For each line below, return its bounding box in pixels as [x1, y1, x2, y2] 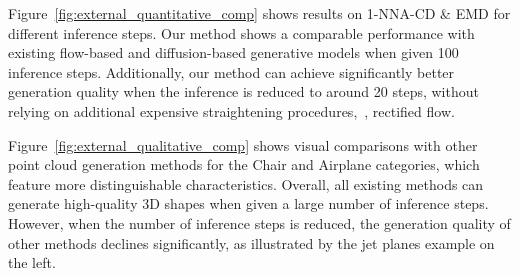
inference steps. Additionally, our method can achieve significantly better [8, 61, 455, 82]
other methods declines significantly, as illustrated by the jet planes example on [8, 232, 495, 253]
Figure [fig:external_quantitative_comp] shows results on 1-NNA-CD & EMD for [8, 3, 511, 23]
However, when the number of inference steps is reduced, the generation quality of [8, 212, 511, 233]
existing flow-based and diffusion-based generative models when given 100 [8, 42, 459, 63]
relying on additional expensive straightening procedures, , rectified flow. [8, 100, 455, 121]
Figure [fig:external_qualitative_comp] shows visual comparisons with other [8, 134, 478, 155]
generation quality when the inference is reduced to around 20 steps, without [8, 81, 479, 102]
